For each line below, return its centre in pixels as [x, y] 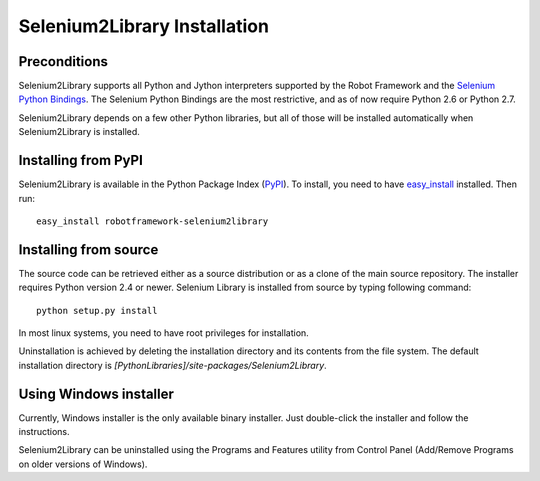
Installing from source [88, 249]
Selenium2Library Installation [144, 26]
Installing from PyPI [81, 160]
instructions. [44, 432]
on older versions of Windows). [83, 464]
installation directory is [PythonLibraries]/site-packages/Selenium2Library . [172, 365]
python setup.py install [97, 310]
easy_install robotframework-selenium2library [152, 221]
